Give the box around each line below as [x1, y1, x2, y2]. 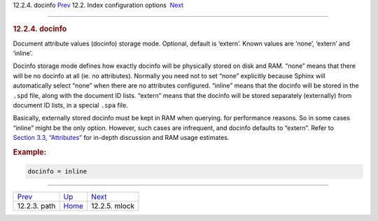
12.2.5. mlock [91, 201, 135, 211]
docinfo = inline [27, 168, 87, 176]
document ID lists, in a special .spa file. [13, 101, 129, 109]
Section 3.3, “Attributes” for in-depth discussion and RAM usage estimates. [13, 134, 230, 142]
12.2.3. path [17, 201, 56, 211]
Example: [13, 147, 47, 157]
